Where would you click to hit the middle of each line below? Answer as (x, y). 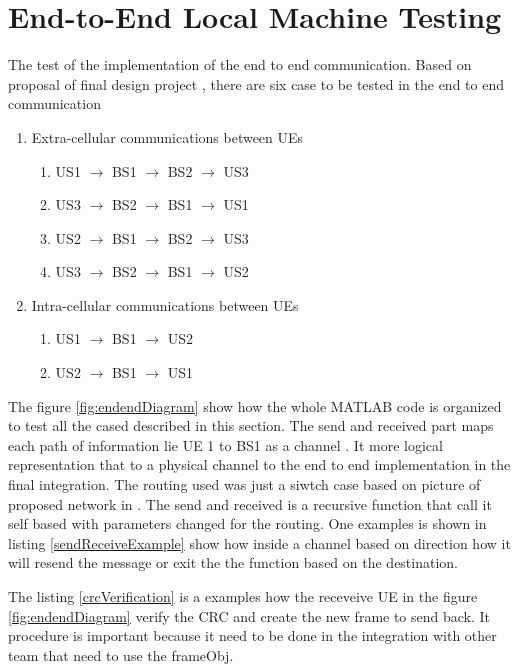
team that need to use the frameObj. (121, 654)
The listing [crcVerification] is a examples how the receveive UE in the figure (243, 596)
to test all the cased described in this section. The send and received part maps (251, 425)
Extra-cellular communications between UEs (167, 136)
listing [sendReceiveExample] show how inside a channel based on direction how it (259, 542)
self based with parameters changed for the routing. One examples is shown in (247, 523)
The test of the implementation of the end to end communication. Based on (240, 64)
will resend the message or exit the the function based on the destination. (233, 562)
